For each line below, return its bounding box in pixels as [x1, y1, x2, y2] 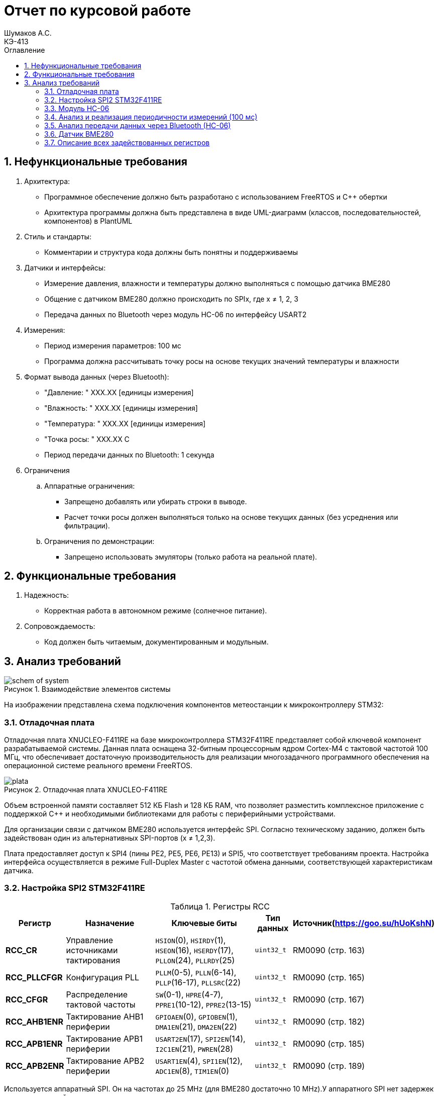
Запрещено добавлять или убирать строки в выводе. [64, 497, 247, 506]
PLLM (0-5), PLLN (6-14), [155, 967, 237, 977]
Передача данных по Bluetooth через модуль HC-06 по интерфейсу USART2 [44, 310, 307, 319]
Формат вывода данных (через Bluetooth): [24, 372, 169, 381]
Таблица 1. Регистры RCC [170, 901, 270, 911]
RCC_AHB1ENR [6, 1016, 63, 1027]
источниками [66, 945, 118, 955]
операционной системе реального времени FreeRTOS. [4, 761, 193, 770]
